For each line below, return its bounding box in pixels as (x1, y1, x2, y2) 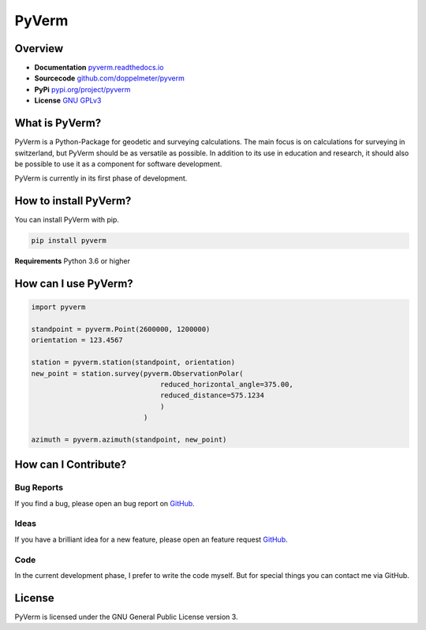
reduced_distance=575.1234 (159, 391, 264, 400)
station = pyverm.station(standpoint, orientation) (31, 358, 236, 367)
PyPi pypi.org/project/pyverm (34, 84, 131, 94)
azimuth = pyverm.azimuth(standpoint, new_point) (31, 434, 227, 444)
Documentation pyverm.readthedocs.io (34, 63, 164, 73)
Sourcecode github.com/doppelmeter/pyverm (34, 73, 185, 83)
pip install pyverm (31, 237, 106, 245)
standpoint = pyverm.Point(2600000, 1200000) (31, 324, 211, 334)
